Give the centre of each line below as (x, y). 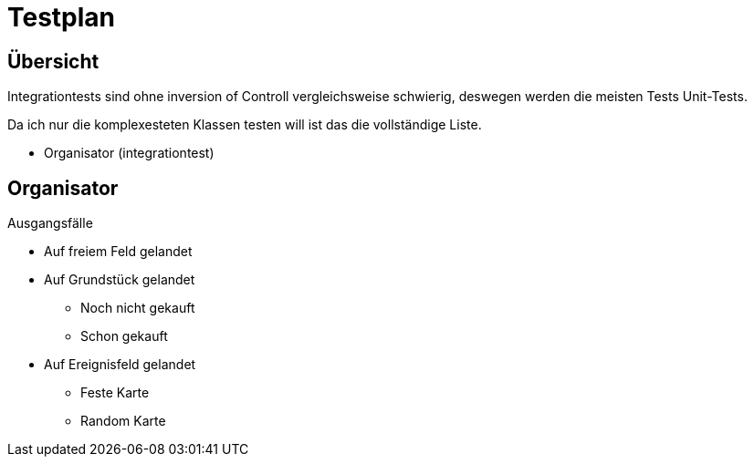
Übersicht (53, 61)
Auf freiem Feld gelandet (118, 252)
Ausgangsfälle (50, 223)
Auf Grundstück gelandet (120, 280)
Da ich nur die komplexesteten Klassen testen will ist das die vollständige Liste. (245, 125)
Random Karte (123, 421)
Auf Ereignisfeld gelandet (120, 365)
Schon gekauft (124, 336)
